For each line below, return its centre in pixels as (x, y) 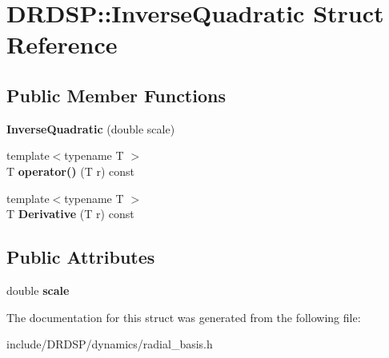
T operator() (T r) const (70, 171)
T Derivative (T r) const (70, 214)
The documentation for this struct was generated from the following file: (184, 317)
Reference (62, 44)
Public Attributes (81, 257)
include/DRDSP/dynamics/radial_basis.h (110, 344)
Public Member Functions (116, 95)
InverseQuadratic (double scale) (91, 128)
